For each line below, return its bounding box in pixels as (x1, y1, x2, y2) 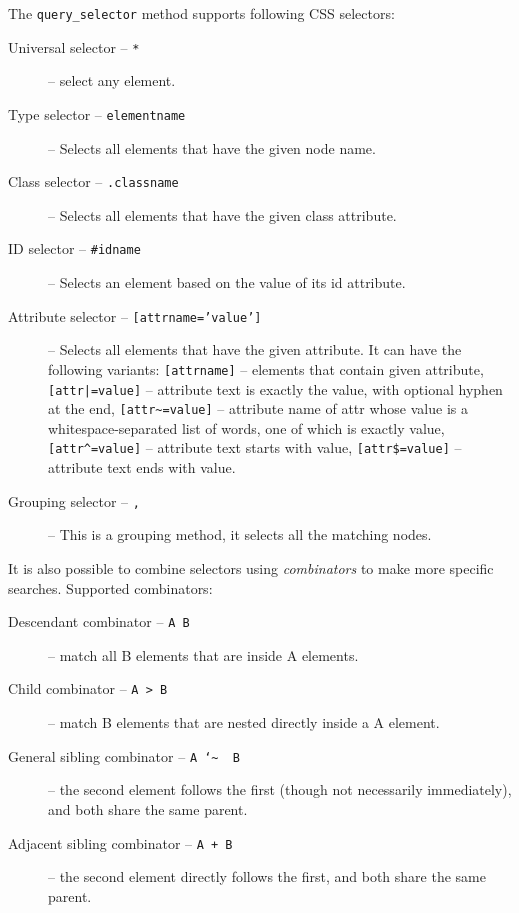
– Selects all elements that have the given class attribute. (48, 204, 397, 225)
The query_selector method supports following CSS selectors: (8, 3, 395, 23)
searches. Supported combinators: (8, 577, 213, 598)
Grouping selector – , (8, 490, 140, 511)
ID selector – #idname (8, 238, 141, 259)
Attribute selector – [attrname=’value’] (8, 305, 262, 326)
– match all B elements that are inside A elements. (48, 644, 359, 665)
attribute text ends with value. (48, 457, 236, 478)
